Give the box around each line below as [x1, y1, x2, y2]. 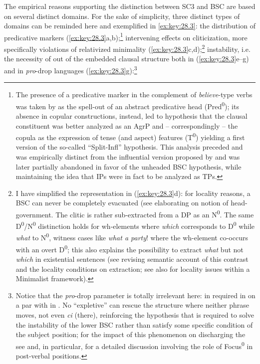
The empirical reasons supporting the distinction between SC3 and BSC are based [4, 1, 256, 11]
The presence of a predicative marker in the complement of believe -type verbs [15, 89, 253, 100]
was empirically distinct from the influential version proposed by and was [15, 152, 240, 162]
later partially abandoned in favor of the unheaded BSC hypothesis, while [15, 161, 242, 172]
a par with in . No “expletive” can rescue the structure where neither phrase [15, 300, 249, 310]
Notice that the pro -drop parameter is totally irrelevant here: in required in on [15, 290, 256, 300]
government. [15, 209, 53, 219]
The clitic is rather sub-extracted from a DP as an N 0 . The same [55, 207, 254, 219]
